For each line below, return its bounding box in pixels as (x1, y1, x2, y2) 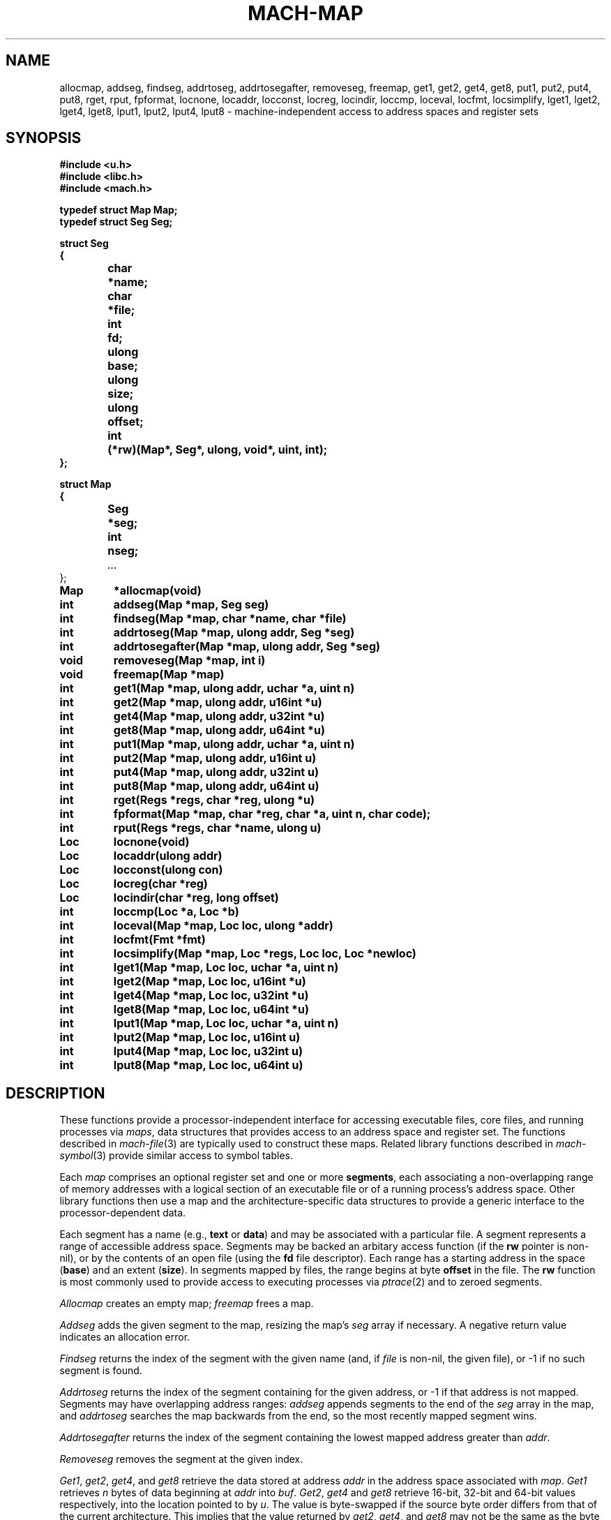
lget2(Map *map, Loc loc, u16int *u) (113, 974, 306, 989)
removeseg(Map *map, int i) (113, 653, 266, 668)
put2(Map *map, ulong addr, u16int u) (113, 751, 317, 766)
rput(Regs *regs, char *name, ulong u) (113, 821, 322, 835)
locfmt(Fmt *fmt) (113, 932, 206, 947)
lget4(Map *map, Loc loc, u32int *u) (113, 988, 309, 1003)
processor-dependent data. (59, 1207, 186, 1219)
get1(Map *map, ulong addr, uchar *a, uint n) (113, 681, 355, 696)
